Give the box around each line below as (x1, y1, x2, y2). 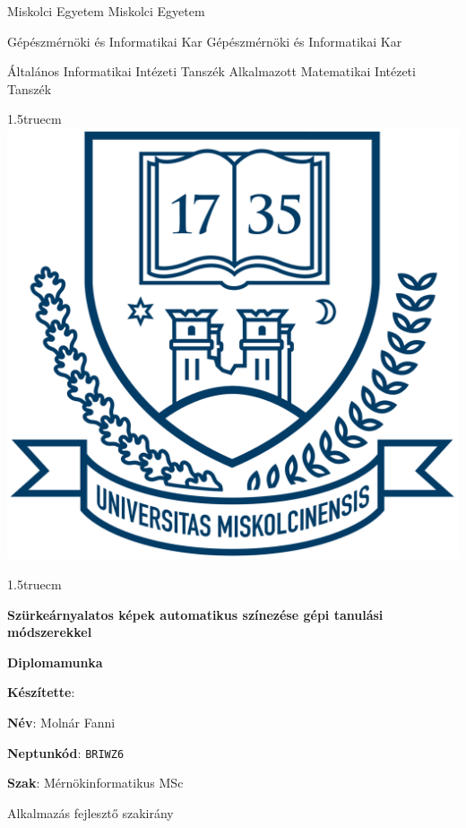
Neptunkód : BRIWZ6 (7, 743, 125, 762)
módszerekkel (7, 623, 92, 641)
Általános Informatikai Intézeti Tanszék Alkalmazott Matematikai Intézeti (7, 62, 416, 81)
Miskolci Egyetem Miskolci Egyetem (7, 2, 205, 20)
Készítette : (7, 683, 75, 702)
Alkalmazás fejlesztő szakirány (7, 803, 174, 822)
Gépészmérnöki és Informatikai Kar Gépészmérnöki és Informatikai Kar (7, 31, 402, 50)
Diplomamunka (7, 652, 103, 671)
